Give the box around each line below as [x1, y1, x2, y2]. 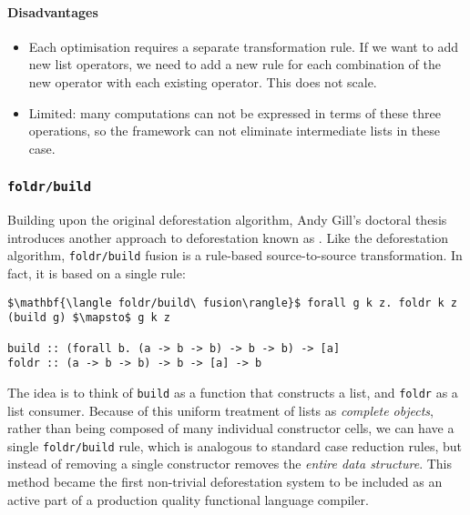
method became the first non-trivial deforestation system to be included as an [7, 471, 443, 490]
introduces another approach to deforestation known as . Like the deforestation [7, 227, 449, 247]
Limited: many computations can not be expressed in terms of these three [28, 103, 441, 122]
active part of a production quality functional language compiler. [7, 490, 369, 509]
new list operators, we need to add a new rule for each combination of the [28, 55, 441, 74]
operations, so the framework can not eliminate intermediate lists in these [28, 121, 441, 140]
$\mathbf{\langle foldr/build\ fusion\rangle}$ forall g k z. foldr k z [7, 296, 457, 309]
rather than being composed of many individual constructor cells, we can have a [7, 419, 455, 438]
